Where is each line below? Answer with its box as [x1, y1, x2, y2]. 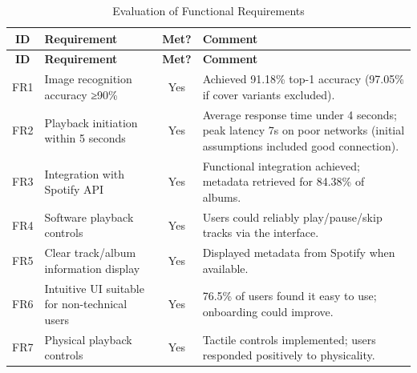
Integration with [44, 165, 125, 182]
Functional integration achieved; [202, 157, 360, 174]
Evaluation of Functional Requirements [112, 2, 305, 18]
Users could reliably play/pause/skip [202, 208, 383, 225]
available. [202, 259, 249, 276]
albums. [202, 188, 241, 205]
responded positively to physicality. [202, 347, 375, 363]
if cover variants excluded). [202, 86, 335, 102]
